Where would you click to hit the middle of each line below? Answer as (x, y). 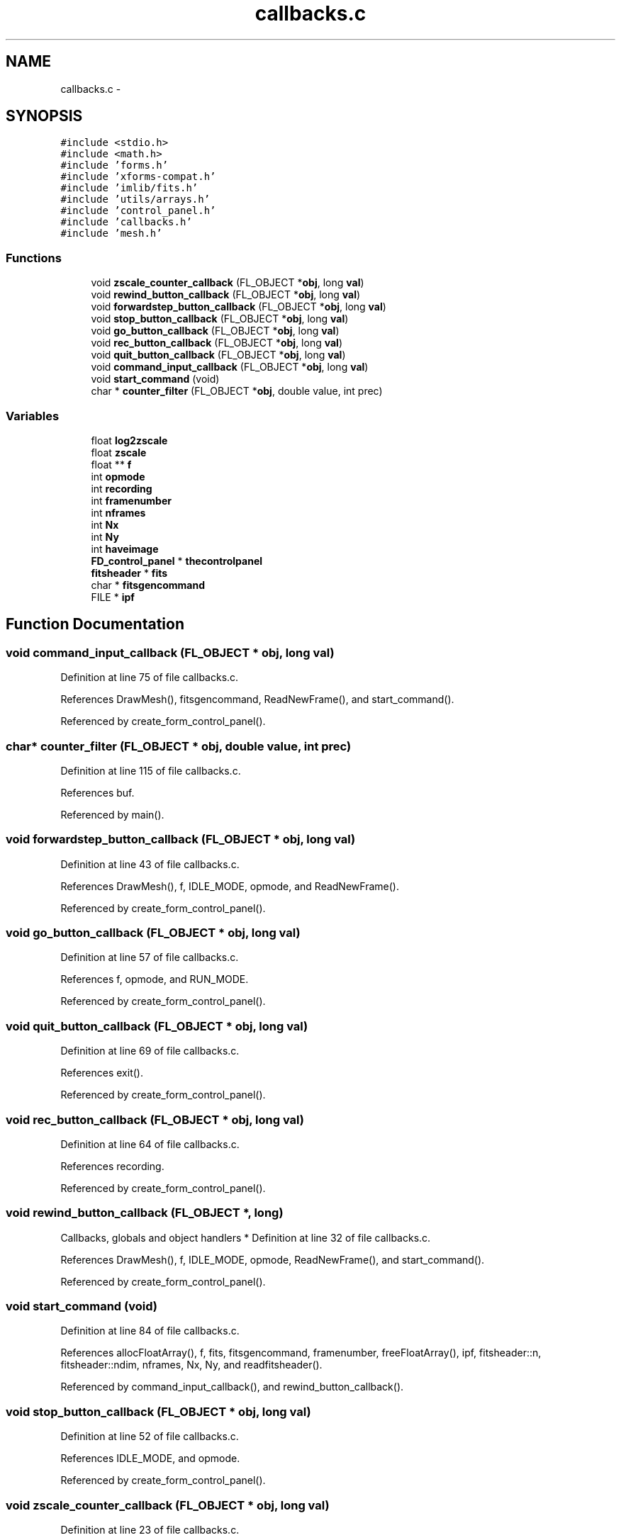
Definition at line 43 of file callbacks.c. (150, 864)
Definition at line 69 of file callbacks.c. (150, 1051)
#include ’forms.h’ (114, 165)
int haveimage (125, 549)
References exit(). (102, 1073)
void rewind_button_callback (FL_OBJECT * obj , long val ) (226, 295)
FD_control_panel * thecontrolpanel (177, 561)
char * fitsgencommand (148, 585)
